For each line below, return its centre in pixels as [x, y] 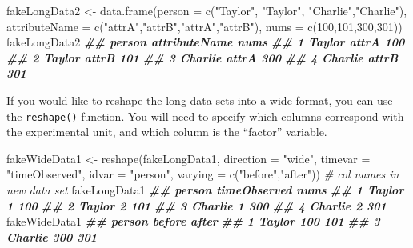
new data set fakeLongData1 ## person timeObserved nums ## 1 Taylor [205, 190]
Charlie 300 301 [52, 236]
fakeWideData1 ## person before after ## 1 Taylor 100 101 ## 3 [193, 221]
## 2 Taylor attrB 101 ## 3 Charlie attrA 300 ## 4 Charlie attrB [202, 57]
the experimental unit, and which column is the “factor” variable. [167, 132]
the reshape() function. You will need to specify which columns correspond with [205, 116]
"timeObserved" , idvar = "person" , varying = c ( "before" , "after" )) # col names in [203, 174]
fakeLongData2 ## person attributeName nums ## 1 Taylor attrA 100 [206, 42]
